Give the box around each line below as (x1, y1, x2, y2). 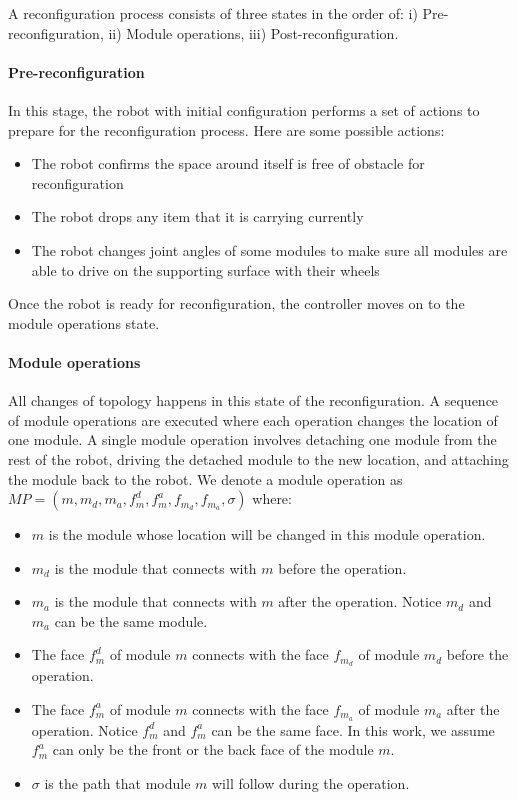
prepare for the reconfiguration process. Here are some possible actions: (8, 119, 445, 140)
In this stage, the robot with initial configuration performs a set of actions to (8, 99, 480, 120)
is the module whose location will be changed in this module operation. (48, 524, 486, 545)
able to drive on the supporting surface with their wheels (31, 259, 380, 280)
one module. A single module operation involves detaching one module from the (8, 429, 497, 450)
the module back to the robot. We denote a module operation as (8, 468, 403, 489)
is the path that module (44, 772, 191, 793)
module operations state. (8, 312, 160, 333)
